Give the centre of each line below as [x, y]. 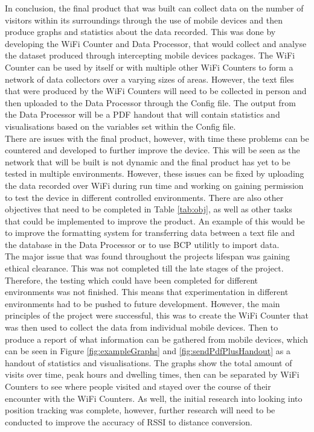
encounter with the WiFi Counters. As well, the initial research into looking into [154, 398]
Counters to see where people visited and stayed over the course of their [138, 386]
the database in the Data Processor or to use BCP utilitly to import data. [142, 244]
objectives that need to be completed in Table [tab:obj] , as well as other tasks [149, 209]
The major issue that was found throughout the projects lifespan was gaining [147, 256]
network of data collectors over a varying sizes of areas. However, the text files [149, 79]
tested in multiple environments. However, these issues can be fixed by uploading [155, 173]
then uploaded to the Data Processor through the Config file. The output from [150, 102]
